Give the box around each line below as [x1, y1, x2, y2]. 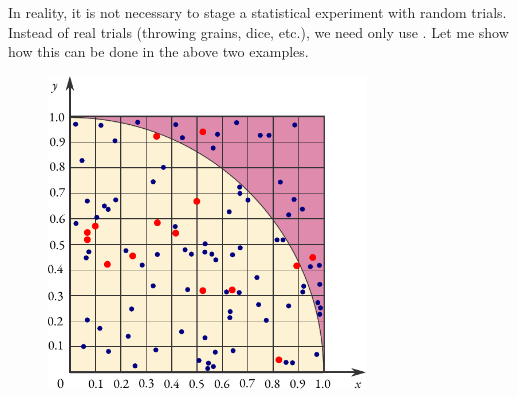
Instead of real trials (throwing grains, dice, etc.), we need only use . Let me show [8, 21, 509, 42]
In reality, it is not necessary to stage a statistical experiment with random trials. [8, 2, 507, 22]
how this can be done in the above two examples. [8, 41, 309, 62]
